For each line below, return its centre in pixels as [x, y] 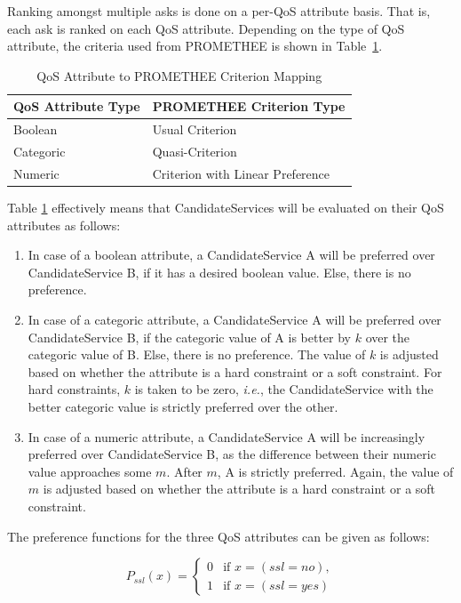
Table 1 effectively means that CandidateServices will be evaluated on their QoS [226, 207]
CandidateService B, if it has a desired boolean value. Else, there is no [219, 272]
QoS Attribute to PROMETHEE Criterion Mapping [179, 75]
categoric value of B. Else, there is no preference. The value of [197, 354]
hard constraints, [74, 389]
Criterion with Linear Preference [241, 173]
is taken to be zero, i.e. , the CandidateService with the [284, 389]
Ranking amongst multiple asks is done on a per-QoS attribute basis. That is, [219, 11]
